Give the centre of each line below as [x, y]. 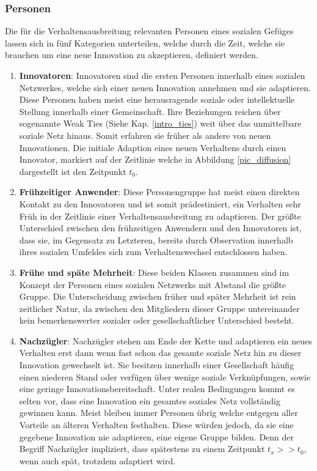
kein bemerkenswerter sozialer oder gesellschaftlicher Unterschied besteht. [157, 320]
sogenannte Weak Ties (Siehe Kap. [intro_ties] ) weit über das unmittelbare [160, 123]
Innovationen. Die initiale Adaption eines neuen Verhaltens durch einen [153, 147]
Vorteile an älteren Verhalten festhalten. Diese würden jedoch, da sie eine [156, 425]
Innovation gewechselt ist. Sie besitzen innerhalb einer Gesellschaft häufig [157, 365]
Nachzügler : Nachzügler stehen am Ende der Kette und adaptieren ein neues [166, 340]
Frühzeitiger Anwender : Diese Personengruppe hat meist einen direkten [159, 192]
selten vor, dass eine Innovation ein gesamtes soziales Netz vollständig [150, 400]
